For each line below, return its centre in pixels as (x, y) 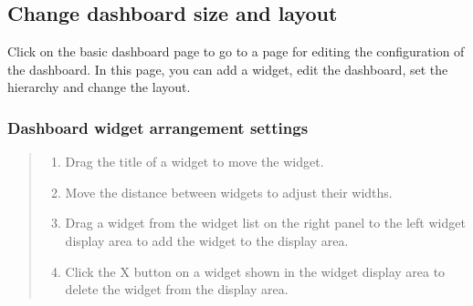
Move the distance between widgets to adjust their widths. (229, 192)
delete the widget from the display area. (177, 289)
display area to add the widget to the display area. (207, 240)
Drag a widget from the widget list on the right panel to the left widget (265, 223)
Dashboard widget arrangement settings (158, 127)
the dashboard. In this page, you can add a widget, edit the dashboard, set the (228, 69)
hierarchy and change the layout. (99, 87)
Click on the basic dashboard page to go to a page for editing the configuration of (236, 51)
